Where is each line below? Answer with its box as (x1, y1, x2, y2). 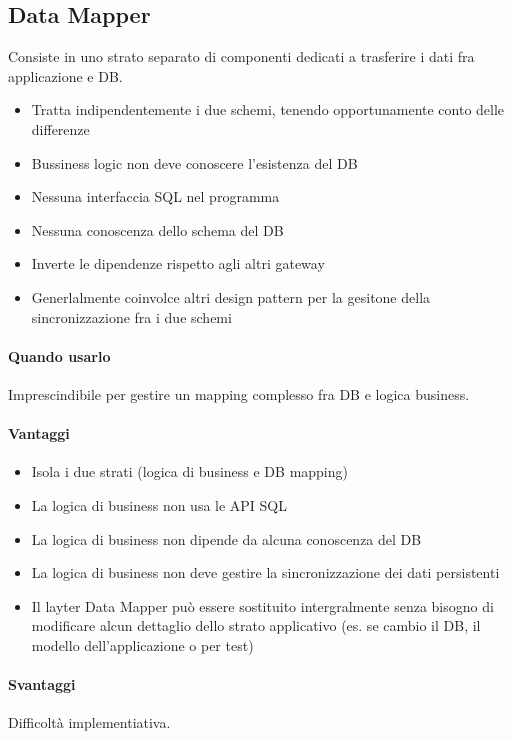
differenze (31, 118, 90, 139)
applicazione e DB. (8, 65, 123, 86)
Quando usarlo (8, 345, 111, 366)
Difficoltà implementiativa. (8, 712, 171, 733)
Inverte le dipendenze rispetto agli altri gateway (31, 253, 325, 274)
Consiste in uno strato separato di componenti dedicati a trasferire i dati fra (8, 46, 475, 67)
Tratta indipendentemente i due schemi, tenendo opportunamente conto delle (31, 99, 505, 120)
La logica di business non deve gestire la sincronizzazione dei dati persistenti (31, 562, 500, 583)
